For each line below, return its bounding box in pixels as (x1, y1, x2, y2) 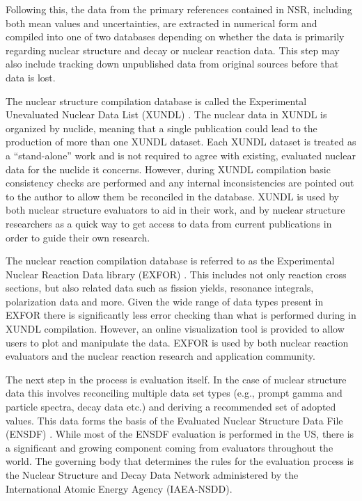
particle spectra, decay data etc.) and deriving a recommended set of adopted (6, 399, 336, 414)
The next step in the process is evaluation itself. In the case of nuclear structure (6, 372, 347, 386)
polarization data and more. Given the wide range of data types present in (6, 294, 324, 308)
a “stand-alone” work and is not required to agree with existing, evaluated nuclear (6, 148, 356, 162)
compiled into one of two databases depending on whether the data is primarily (6, 29, 345, 44)
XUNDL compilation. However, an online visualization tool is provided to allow (6, 321, 345, 336)
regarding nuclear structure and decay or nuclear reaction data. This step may (6, 42, 340, 57)
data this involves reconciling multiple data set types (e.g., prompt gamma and (6, 385, 343, 400)
